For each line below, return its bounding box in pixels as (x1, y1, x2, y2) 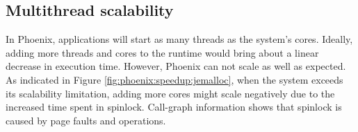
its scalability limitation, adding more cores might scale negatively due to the (6, 86, 335, 100)
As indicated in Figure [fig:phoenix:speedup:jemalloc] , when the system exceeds (6, 72, 343, 86)
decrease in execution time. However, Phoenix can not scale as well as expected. (6, 59, 346, 73)
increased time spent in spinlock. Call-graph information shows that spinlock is (6, 100, 342, 114)
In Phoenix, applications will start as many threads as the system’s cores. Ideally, (6, 32, 353, 46)
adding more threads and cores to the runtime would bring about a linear (6, 45, 319, 59)
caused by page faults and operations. (6, 113, 166, 127)
